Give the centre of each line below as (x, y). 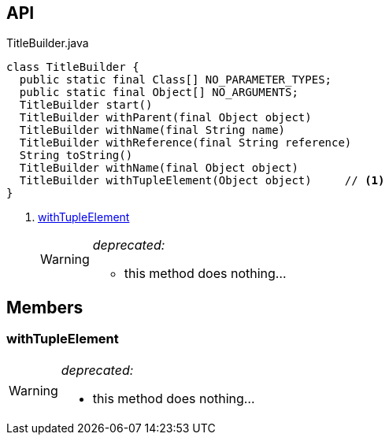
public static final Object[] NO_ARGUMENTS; (159, 93)
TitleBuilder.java (48, 43)
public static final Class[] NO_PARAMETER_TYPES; (176, 80)
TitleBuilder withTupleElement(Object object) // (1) (202, 181)
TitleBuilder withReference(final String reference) (185, 143)
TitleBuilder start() (86, 105)
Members (45, 307)
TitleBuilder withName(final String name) (152, 130)
